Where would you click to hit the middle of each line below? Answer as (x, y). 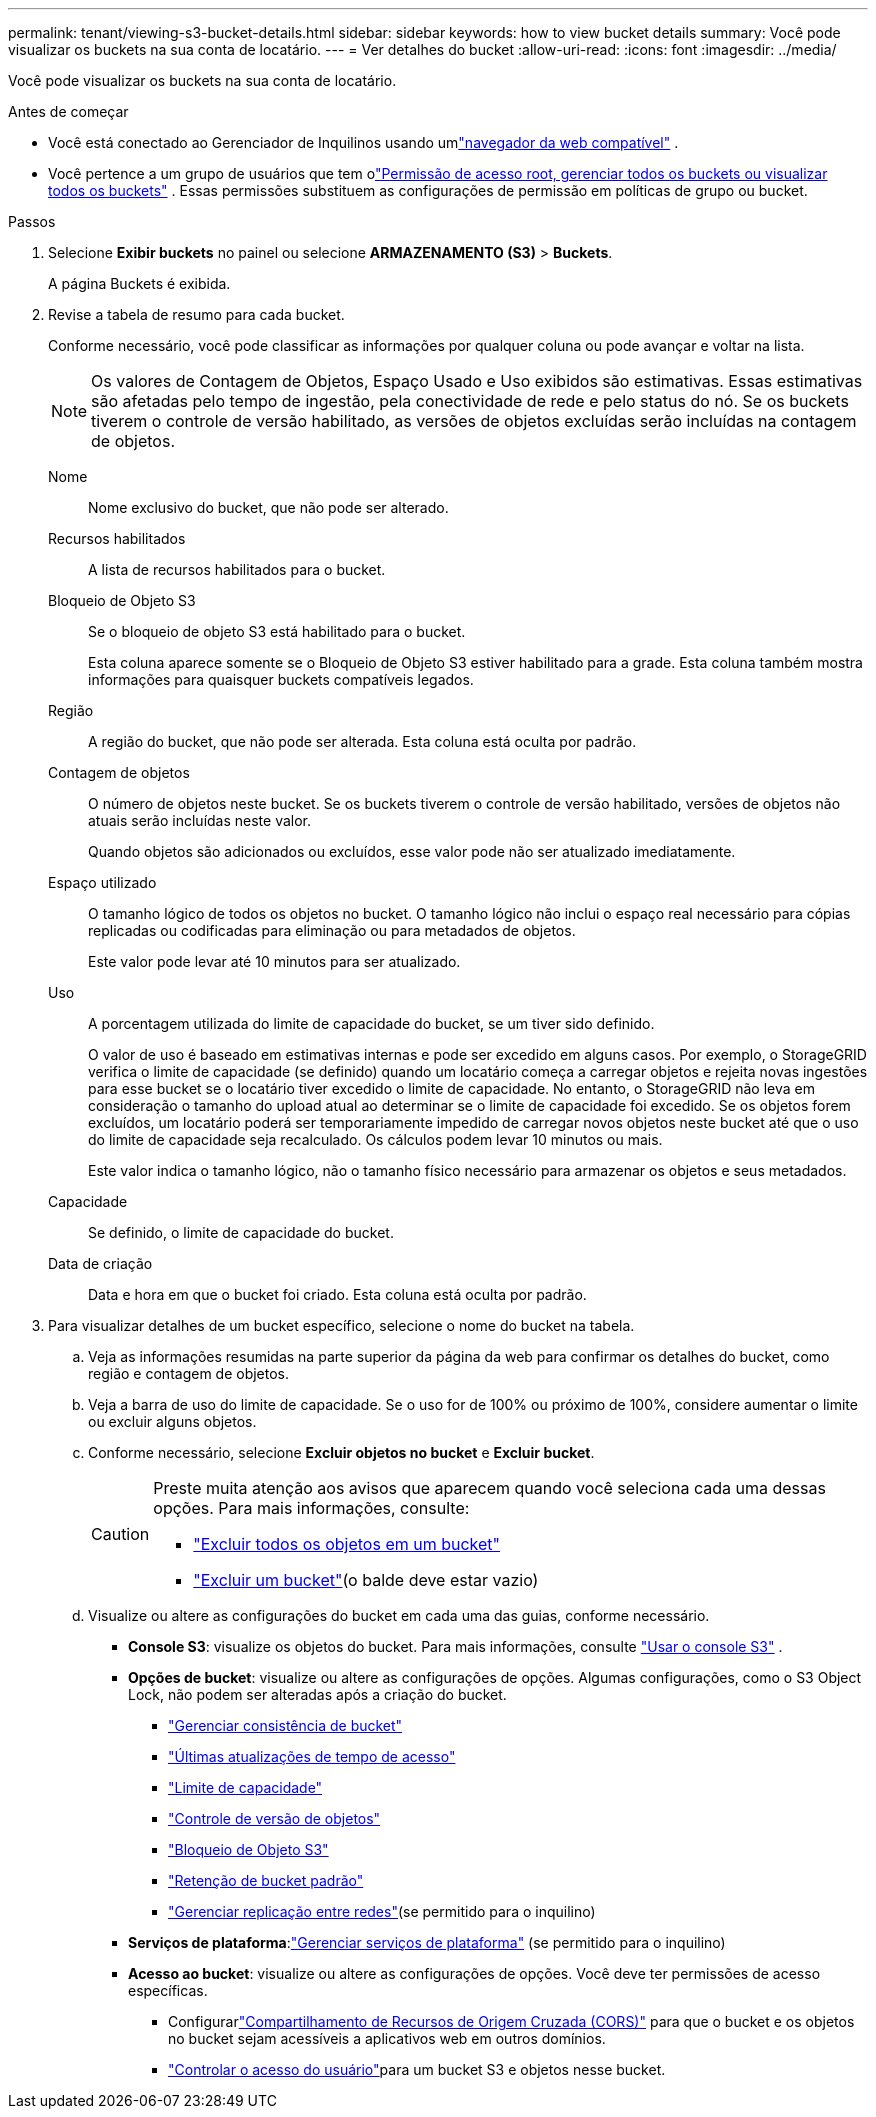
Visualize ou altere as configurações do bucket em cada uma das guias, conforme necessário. (399, 1615)
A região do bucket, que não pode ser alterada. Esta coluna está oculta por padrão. (362, 741)
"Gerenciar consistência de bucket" (285, 1725)
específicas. (168, 1990)
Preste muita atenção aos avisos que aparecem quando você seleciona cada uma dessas (489, 1488)
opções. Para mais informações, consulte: (311, 1508)
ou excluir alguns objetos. (172, 1421)
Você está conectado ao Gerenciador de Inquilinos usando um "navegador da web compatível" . (363, 142)
